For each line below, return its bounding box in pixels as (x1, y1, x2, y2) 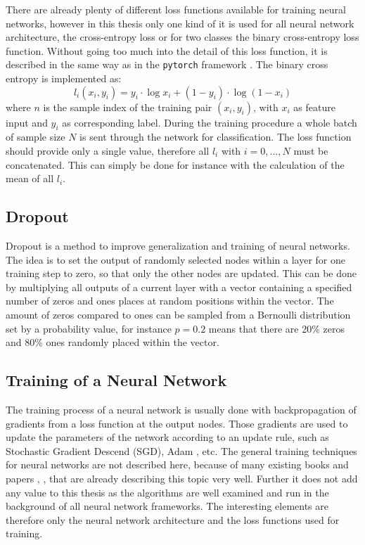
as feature (293, 99, 335, 114)
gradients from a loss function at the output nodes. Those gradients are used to (6, 416, 348, 430)
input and (6, 115, 48, 129)
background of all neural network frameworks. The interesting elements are (6, 499, 328, 513)
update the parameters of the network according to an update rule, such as (6, 430, 329, 444)
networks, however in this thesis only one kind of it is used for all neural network (6, 15, 354, 30)
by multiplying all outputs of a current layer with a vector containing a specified (6, 279, 352, 294)
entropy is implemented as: (6, 71, 122, 86)
